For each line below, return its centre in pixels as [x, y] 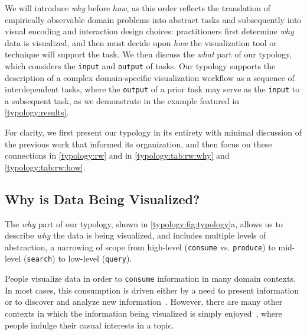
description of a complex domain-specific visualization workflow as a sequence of [150, 77]
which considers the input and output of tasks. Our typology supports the [140, 65]
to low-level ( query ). [95, 258]
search [40, 260]
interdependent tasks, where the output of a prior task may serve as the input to [152, 89]
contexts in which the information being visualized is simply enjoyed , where [143, 313]
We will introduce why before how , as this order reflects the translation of [138, 8]
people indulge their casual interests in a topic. [89, 325]
